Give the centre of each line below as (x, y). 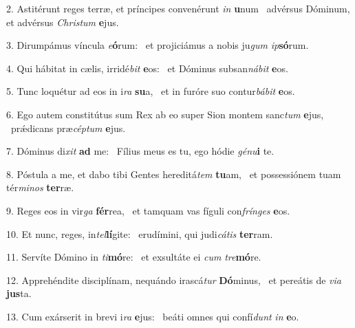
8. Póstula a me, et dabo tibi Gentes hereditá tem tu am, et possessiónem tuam (174, 174)
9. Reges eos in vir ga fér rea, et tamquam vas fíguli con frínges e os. (148, 210)
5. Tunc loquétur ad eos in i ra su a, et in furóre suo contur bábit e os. (151, 91)
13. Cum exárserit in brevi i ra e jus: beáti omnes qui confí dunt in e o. (153, 316)
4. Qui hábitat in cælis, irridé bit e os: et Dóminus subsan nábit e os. (147, 68)
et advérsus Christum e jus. (63, 22)
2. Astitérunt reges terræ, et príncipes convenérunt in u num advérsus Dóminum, (178, 8)
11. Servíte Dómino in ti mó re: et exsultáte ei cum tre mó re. (134, 257)
